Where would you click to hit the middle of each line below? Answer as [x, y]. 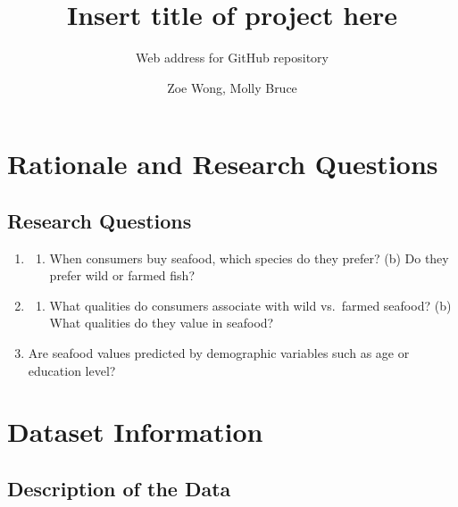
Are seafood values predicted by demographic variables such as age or [219, 353]
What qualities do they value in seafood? [162, 323]
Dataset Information [135, 432]
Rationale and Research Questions [223, 164]
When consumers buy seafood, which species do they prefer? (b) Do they [249, 258]
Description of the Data [119, 489]
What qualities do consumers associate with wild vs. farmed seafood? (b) [250, 305]
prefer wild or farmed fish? [122, 275]
